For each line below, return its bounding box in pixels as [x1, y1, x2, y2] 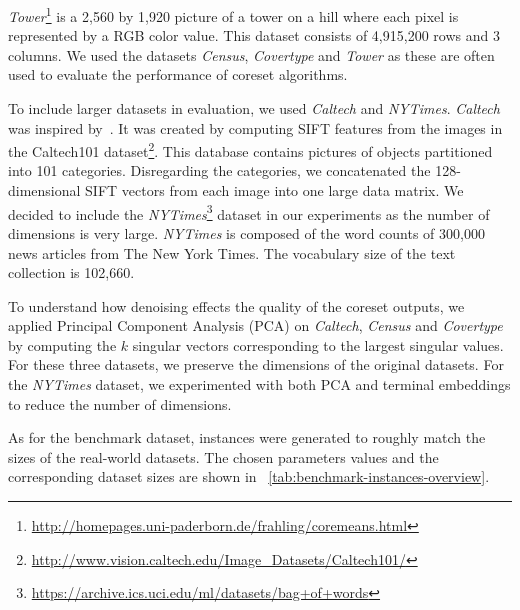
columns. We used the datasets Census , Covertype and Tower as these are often [8, 44, 495, 65]
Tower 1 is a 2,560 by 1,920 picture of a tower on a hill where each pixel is [8, 3, 459, 26]
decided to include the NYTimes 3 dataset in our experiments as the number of [8, 200, 490, 224]
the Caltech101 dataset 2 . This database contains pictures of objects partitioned [8, 138, 493, 161]
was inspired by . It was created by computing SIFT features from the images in [8, 117, 503, 138]
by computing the [8, 334, 117, 355]
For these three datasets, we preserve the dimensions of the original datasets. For [8, 354, 504, 375]
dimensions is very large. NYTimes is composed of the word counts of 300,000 [8, 222, 485, 243]
